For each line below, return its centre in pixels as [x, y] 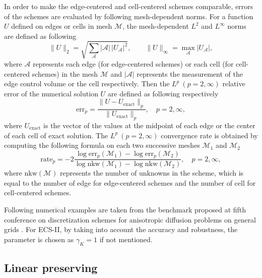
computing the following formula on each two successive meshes [102, 145]
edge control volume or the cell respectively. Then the [87, 84]
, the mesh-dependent [156, 26]
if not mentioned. [126, 239]
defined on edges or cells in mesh [62, 26]
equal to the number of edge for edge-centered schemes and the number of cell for [130, 182]
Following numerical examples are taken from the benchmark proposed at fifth [125, 209]
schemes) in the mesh [65, 73]
